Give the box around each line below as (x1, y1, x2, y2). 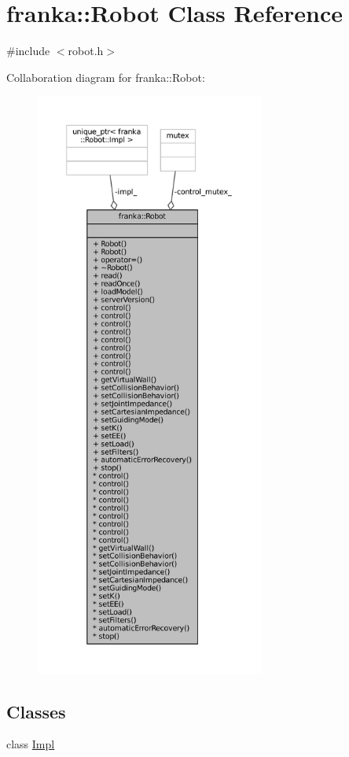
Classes (6, 699, 66, 723)
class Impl (6, 736, 55, 752)
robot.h (68, 42, 104, 59)
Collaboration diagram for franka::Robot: (6, 68, 205, 85)
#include (6, 42, 50, 59)
